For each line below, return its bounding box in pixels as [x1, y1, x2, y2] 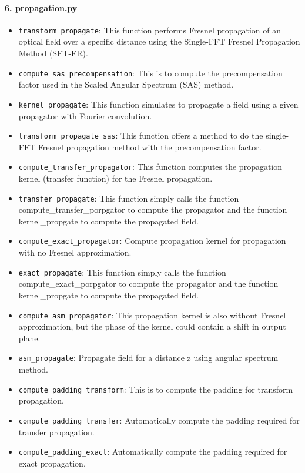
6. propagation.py [5, 1, 78, 14]
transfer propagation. [18, 425, 95, 438]
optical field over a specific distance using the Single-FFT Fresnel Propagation [18, 35, 300, 48]
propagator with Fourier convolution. [18, 109, 152, 122]
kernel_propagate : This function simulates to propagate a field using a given [18, 98, 299, 110]
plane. [18, 331, 41, 344]
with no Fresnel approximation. [18, 246, 132, 259]
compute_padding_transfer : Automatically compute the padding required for [18, 414, 300, 426]
